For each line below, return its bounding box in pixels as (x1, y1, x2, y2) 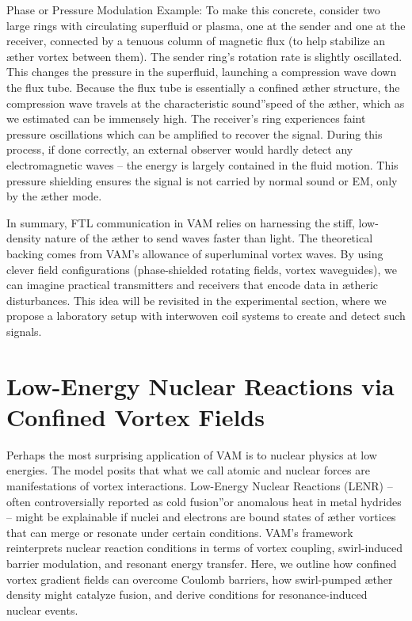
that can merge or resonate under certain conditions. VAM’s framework (6, 524, 353, 540)
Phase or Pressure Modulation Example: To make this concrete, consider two (6, 2, 380, 17)
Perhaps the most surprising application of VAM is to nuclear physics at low (6, 446, 377, 463)
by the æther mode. (6, 188, 102, 204)
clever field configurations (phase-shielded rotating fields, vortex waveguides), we (6, 261, 397, 277)
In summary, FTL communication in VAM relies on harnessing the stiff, (6, 214, 355, 230)
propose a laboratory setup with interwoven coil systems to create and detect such (6, 307, 406, 324)
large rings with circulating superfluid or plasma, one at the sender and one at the (6, 17, 406, 33)
